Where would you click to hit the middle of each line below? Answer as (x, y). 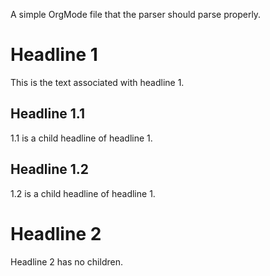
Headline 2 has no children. (66, 261)
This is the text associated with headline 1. (97, 82)
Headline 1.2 (50, 169)
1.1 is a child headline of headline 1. (81, 138)
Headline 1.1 (47, 114)
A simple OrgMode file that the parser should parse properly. (136, 14)
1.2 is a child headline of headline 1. (83, 193)
